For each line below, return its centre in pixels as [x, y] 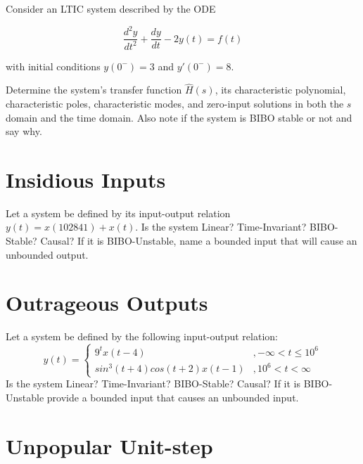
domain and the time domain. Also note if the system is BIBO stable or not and [179, 117]
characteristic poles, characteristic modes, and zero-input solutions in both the [175, 103]
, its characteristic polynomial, [280, 90]
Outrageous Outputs [107, 303]
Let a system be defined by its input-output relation [118, 213]
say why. [24, 131]
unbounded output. [47, 254]
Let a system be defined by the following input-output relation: [142, 336]
